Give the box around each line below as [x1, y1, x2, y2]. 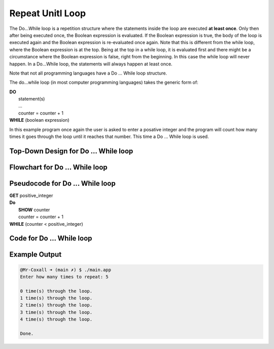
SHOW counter [18, 206, 50, 213]
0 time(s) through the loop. [20, 288, 93, 294]
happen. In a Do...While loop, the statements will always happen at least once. [9, 61, 173, 67]
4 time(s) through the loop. [20, 317, 93, 322]
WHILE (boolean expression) [9, 117, 70, 123]
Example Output [9, 250, 62, 259]
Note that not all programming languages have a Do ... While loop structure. [9, 70, 167, 76]
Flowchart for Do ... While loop [9, 163, 108, 171]
